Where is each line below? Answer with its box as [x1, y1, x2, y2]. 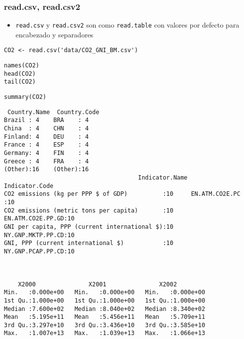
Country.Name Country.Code [7, 108, 100, 116]
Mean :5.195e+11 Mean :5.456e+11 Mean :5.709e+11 [4, 313, 206, 321]
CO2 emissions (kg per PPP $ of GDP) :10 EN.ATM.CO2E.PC [4, 190, 241, 198]
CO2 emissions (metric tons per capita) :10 [4, 207, 174, 214]
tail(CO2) [4, 78, 36, 86]
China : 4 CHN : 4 [4, 125, 89, 132]
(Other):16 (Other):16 [4, 166, 89, 173]
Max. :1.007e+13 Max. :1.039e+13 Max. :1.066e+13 [4, 330, 206, 337]
